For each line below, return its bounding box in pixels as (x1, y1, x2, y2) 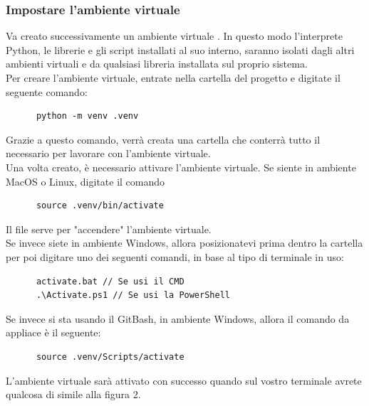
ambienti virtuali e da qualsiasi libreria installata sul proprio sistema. (6, 56, 308, 71)
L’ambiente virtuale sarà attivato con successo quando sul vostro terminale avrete (6, 373, 362, 388)
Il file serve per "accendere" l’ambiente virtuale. (6, 221, 212, 236)
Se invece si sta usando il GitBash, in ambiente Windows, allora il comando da (6, 311, 350, 326)
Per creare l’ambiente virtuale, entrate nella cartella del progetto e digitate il (6, 70, 341, 85)
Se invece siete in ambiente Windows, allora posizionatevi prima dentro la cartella (6, 235, 363, 250)
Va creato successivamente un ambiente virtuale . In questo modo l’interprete (6, 28, 343, 43)
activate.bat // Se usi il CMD (36, 276, 184, 287)
